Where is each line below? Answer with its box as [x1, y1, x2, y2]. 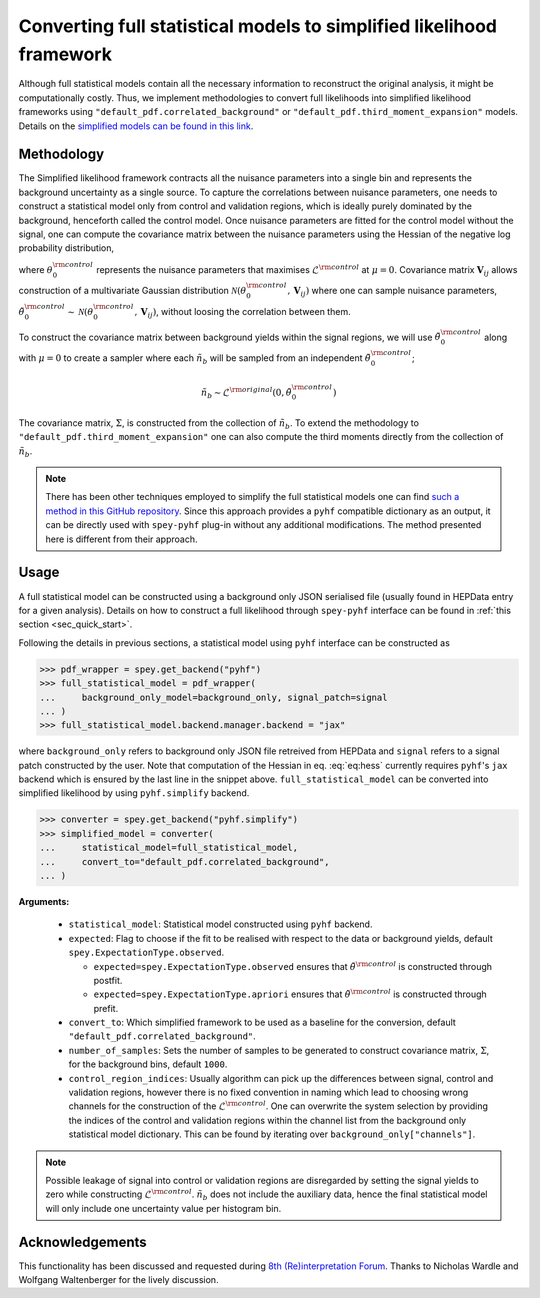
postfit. [93, 974, 123, 986]
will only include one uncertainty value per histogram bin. [45, 1202, 282, 1214]
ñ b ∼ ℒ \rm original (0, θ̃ [200, 385, 292, 400]
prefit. [93, 1002, 119, 1014]
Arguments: [18, 895, 70, 907]
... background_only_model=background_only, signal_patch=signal [39, 691, 388, 703]
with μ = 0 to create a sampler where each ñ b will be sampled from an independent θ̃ [18, 351, 372, 366]
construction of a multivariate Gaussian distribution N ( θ [18, 285, 247, 297]
